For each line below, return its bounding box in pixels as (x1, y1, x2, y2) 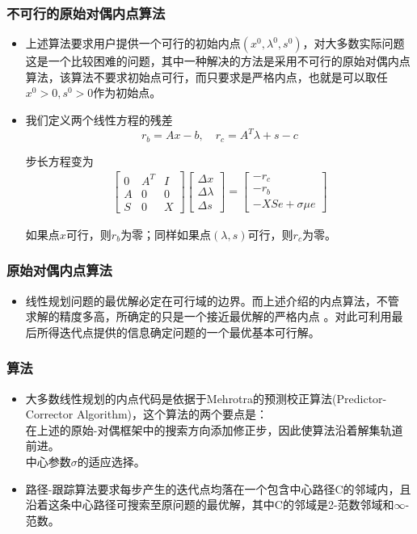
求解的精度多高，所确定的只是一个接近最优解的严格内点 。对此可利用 (25, 308, 392, 325)
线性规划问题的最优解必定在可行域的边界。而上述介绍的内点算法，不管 (25, 292, 399, 309)
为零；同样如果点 (120, 225, 212, 242)
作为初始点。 (93, 84, 162, 101)
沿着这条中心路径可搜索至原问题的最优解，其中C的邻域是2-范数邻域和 (25, 496, 394, 513)
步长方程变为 (25, 152, 94, 169)
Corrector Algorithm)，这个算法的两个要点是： (25, 406, 268, 423)
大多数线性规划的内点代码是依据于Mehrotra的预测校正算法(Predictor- (25, 389, 387, 406)
